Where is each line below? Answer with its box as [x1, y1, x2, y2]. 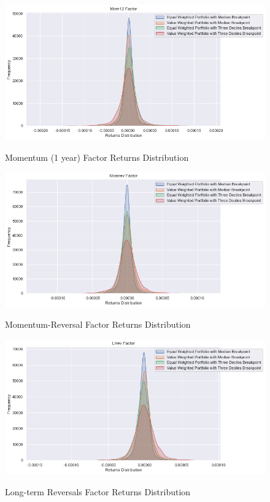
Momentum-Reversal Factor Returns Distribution [5, 318, 191, 331]
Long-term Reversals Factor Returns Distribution [5, 485, 191, 498]
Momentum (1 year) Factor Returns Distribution [5, 150, 189, 163]
